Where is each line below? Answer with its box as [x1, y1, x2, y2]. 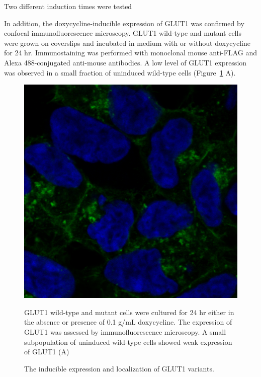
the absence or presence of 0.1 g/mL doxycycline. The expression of [24, 317, 232, 327]
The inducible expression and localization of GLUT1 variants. [24, 363, 214, 373]
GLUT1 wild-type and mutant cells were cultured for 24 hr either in [24, 307, 234, 317]
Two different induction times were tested [4, 1, 132, 11]
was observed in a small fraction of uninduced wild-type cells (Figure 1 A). [4, 67, 236, 78]
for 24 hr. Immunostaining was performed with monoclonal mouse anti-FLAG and [4, 47, 257, 58]
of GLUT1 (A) [24, 346, 69, 357]
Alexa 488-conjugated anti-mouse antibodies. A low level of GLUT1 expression [4, 57, 247, 67]
